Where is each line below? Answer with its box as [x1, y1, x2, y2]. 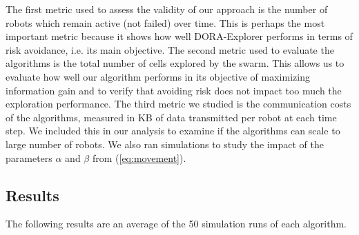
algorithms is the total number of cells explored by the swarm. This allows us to [6, 56, 345, 70]
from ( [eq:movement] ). [92, 150, 186, 165]
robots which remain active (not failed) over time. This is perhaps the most [6, 15, 325, 30]
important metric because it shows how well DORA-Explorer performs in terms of [6, 29, 353, 43]
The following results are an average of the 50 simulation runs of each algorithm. [6, 216, 347, 231]
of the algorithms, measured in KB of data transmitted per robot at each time [6, 110, 337, 124]
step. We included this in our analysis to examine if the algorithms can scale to [6, 123, 340, 138]
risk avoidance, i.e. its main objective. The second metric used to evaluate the [6, 42, 334, 57]
